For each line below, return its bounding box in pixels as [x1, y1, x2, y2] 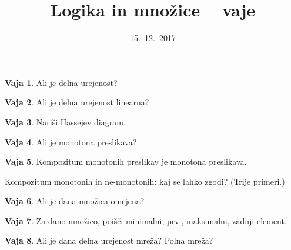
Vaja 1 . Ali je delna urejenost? [5, 76, 118, 88]
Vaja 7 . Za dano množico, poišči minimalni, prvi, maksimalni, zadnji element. [5, 214, 287, 226]
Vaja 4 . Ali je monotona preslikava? [5, 135, 137, 148]
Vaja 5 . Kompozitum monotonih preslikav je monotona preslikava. [5, 155, 247, 168]
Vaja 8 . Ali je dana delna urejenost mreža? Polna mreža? [5, 234, 213, 246]
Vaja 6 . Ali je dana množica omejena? [5, 195, 145, 207]
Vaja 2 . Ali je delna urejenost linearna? [5, 96, 149, 108]
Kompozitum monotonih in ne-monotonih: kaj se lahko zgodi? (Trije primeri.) [5, 175, 285, 187]
